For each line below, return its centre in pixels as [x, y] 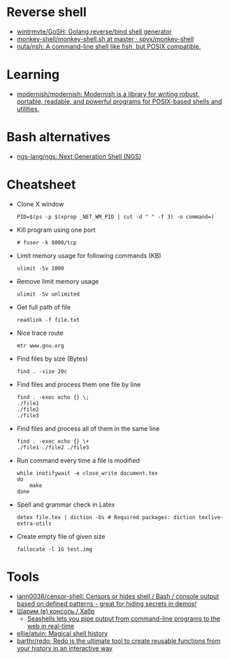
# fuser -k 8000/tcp [46, 242]
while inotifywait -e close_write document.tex [87, 473]
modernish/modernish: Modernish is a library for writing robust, [108, 94]
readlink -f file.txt [48, 320]
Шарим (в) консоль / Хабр [56, 611]
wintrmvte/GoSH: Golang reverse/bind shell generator [94, 31]
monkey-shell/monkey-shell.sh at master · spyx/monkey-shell [105, 38]
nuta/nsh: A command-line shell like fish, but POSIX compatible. [109, 46]
